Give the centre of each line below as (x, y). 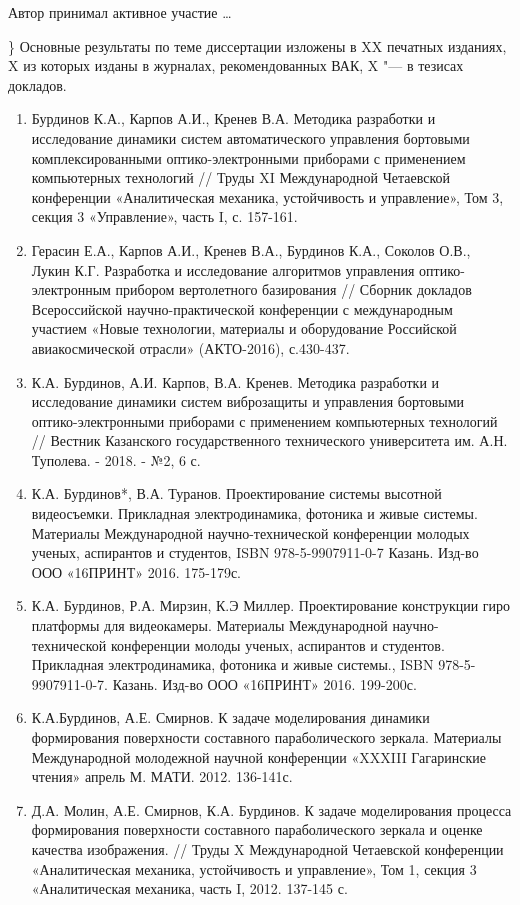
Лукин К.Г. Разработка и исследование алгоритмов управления (223, 269)
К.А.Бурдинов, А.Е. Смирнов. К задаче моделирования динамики (230, 717)
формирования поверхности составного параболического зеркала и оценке (257, 829)
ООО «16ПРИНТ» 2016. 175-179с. (136, 571)
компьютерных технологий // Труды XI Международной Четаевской (241, 177)
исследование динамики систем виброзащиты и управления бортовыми (247, 401)
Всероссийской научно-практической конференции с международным (242, 308)
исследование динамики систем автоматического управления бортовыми (250, 137)
